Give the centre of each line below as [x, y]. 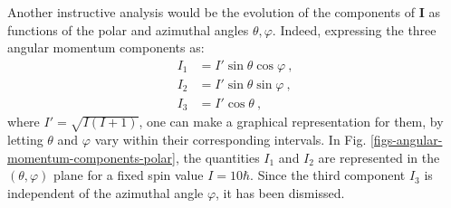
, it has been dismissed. [280, 192]
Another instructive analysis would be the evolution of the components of [211, 12]
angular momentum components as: [106, 47]
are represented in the [379, 157]
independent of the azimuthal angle [106, 192]
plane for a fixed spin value [129, 175]
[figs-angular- [406, 140]
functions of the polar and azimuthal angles [128, 29]
